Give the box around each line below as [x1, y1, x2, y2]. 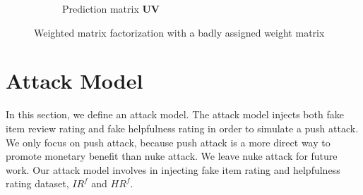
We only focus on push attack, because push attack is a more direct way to [6, 134, 331, 149]
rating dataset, [6, 176, 69, 191]
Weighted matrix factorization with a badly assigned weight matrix [34, 25, 325, 39]
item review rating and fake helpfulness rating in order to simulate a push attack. [6, 120, 359, 135]
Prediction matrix [62, 1, 139, 15]
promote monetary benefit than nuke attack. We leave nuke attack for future [6, 149, 338, 163]
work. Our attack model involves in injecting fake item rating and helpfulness [6, 162, 340, 177]
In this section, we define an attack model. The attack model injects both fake [6, 107, 344, 122]
